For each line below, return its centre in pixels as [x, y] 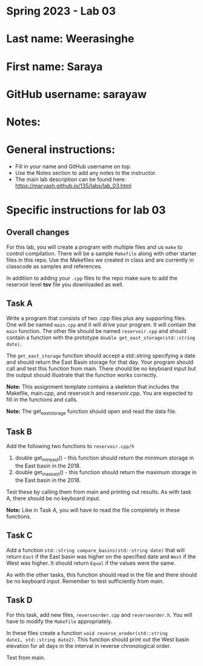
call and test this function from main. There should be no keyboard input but [101, 368]
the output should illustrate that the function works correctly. [82, 375]
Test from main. [26, 658]
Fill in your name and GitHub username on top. [73, 166]
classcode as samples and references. [55, 266]
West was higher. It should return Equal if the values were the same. [91, 563]
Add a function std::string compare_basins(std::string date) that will [95, 550]
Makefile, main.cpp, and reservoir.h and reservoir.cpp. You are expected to [99, 393]
